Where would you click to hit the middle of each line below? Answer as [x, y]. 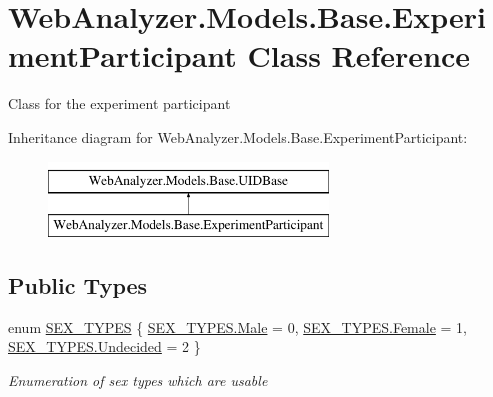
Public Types [78, 285]
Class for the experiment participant [119, 103]
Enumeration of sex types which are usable [138, 380]
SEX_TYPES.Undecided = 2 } [104, 346]
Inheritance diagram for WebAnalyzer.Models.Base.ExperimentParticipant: [238, 136]
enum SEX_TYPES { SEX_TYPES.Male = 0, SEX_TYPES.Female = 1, [237, 326]
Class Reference [359, 55]
